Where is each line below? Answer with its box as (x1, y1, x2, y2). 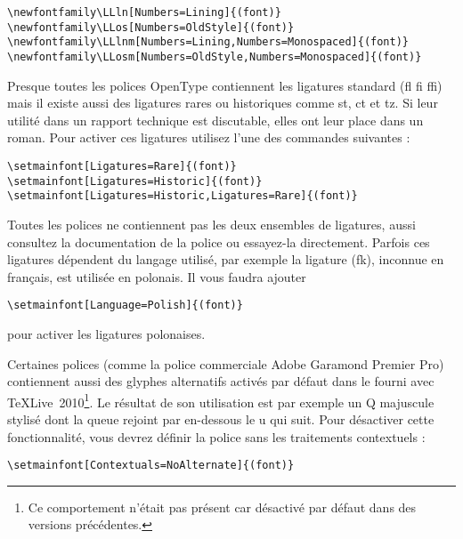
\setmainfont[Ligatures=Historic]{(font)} (7, 174, 263, 188)
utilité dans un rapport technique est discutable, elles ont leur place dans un (7, 110, 424, 129)
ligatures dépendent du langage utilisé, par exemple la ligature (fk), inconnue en (7, 250, 444, 269)
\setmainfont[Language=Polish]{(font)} (7, 299, 243, 312)
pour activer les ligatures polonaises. (7, 325, 206, 342)
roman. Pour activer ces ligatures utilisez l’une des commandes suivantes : (7, 128, 410, 147)
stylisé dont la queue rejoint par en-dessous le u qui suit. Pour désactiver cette (7, 410, 435, 429)
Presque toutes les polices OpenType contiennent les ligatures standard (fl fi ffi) (7, 76, 443, 94)
